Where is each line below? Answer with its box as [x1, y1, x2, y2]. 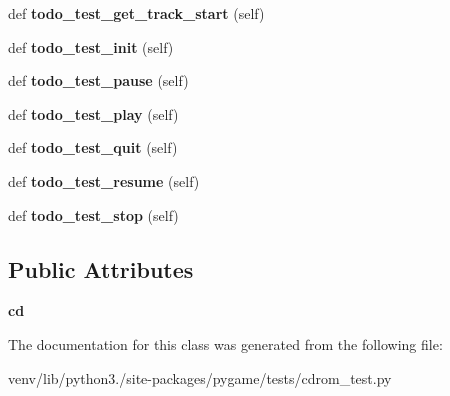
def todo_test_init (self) [8, 36, 174, 57]
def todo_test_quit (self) [8, 137, 178, 158]
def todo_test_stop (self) [8, 204, 179, 225]
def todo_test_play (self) [8, 103, 179, 124]
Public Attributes [8, 253, 194, 284]
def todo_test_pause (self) [8, 70, 189, 91]
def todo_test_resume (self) [8, 170, 200, 191]
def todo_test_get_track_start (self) [8, 3, 265, 23]
